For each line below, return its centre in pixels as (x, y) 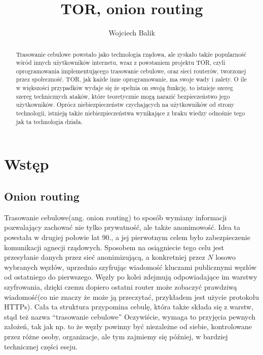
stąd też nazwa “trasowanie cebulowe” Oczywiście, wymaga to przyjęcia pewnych (130, 316)
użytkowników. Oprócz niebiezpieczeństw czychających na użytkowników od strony (125, 105)
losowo (226, 257)
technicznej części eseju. (41, 346)
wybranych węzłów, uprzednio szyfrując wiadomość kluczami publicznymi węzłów (130, 267)
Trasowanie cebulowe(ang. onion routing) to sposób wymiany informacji (116, 217)
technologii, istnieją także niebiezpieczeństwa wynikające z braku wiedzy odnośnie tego (130, 113)
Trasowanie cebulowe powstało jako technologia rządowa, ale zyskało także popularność (131, 54)
